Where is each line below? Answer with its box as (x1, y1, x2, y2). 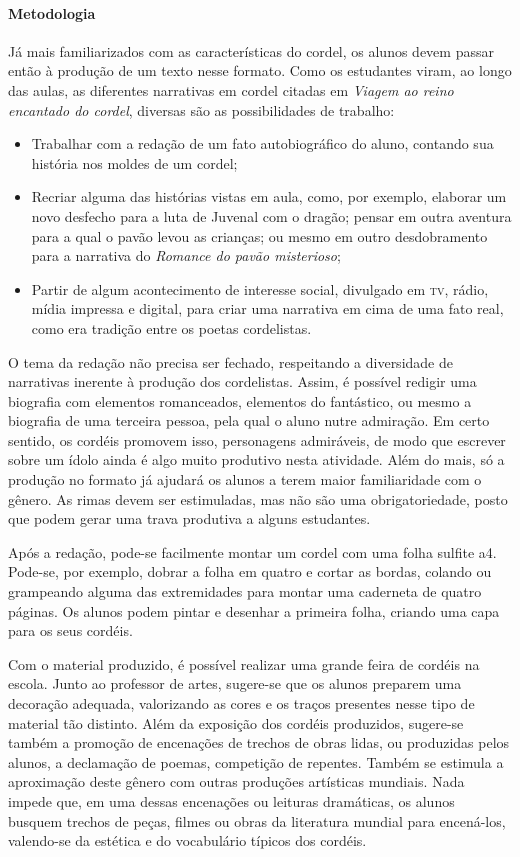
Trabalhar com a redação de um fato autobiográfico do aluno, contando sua (31, 133, 494, 154)
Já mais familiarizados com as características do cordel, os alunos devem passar (8, 40, 494, 61)
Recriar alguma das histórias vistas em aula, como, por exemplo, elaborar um (31, 186, 507, 207)
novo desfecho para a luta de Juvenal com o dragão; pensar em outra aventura (31, 205, 512, 226)
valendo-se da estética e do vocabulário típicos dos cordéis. (8, 830, 367, 851)
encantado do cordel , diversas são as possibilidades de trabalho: (8, 99, 395, 120)
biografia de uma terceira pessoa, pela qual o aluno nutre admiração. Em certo (8, 410, 490, 431)
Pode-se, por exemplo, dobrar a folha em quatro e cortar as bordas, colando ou (8, 561, 492, 582)
